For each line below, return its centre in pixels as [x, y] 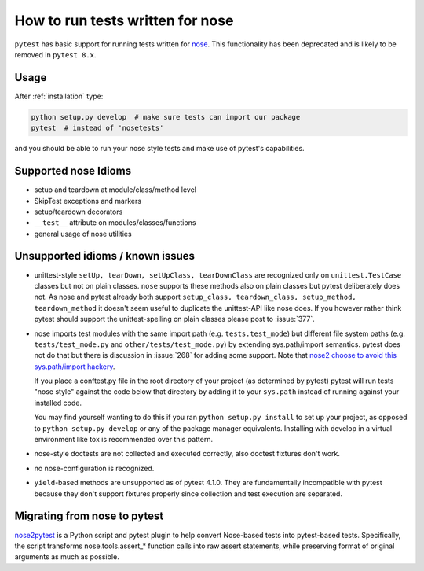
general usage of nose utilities [83, 234]
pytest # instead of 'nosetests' [97, 128]
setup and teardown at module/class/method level [115, 190]
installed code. [58, 403]
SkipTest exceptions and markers [88, 201]
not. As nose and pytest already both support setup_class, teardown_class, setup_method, [195, 297]
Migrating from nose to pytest [89, 516]
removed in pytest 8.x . [55, 54]
